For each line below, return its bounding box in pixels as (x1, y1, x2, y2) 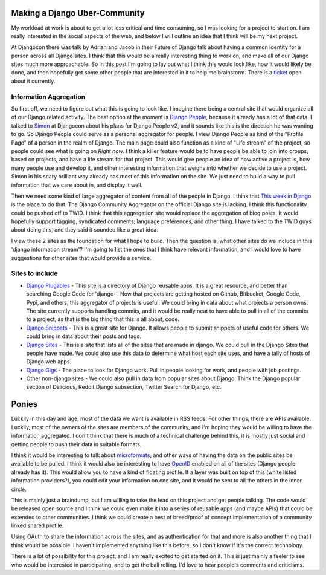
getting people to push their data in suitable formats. (11, 440, 142, 447)
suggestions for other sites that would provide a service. (11, 254, 152, 261)
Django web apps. (26, 358, 72, 365)
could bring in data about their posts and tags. (26, 333, 141, 340)
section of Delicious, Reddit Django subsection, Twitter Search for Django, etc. (26, 383, 222, 391)
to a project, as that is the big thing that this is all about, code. (26, 316, 180, 323)
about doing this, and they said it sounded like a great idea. (11, 226, 158, 233)
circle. (11, 486, 27, 493)
